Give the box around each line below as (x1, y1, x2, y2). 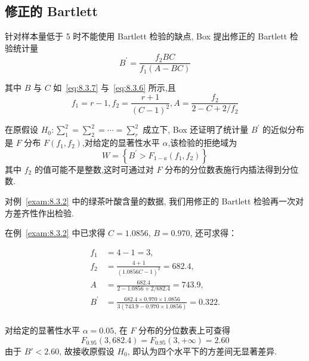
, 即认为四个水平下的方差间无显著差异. (127, 344, 277, 357)
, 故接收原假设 (59, 344, 115, 357)
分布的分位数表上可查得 (138, 324, 231, 336)
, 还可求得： (190, 227, 237, 239)
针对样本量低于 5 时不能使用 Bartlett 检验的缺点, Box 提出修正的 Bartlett (5, 30, 288, 42)
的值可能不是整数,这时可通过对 (34, 163, 154, 175)
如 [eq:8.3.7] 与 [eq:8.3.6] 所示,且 (53, 81, 176, 94)
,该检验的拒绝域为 (168, 136, 237, 149)
